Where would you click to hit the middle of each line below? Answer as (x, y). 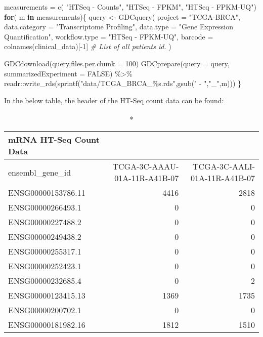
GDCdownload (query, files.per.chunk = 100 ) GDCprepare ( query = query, (117, 63)
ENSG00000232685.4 (45, 281)
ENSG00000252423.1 (45, 266)
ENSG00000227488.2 (45, 222)
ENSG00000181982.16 (47, 325)
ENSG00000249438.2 (45, 237)
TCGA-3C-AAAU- (146, 166)
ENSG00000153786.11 (47, 193)
